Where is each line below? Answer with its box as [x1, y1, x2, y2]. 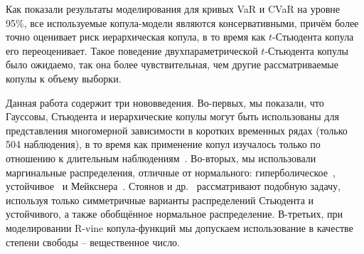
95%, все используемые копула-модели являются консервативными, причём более [6, 15, 359, 30]
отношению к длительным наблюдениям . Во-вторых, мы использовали [6, 150, 316, 165]
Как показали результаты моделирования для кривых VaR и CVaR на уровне [6, 1, 341, 16]
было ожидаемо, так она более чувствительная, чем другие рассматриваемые [6, 57, 338, 72]
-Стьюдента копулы [264, 43, 348, 58]
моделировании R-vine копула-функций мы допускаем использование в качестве [6, 220, 353, 235]
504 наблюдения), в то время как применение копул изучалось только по [6, 137, 321, 152]
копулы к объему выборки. [6, 70, 122, 85]
